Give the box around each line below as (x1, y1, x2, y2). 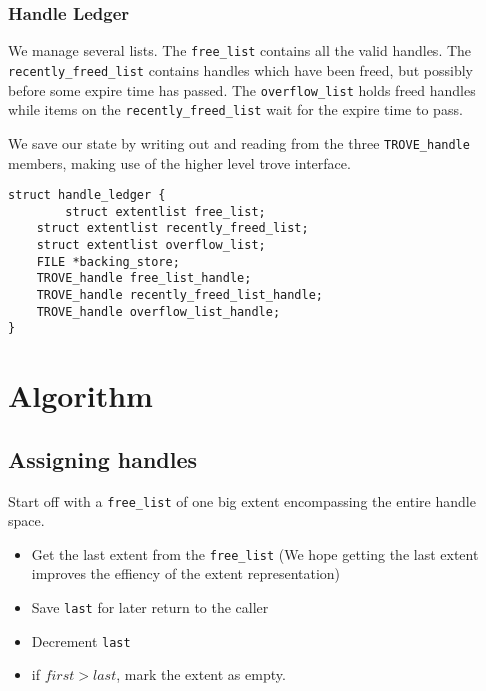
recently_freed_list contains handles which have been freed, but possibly (8, 59, 474, 80)
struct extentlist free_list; (65, 204, 266, 219)
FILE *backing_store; (36, 254, 180, 269)
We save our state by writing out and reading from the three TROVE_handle (8, 132, 470, 153)
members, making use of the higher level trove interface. (8, 152, 351, 173)
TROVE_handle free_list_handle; (36, 271, 252, 286)
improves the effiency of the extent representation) (31, 563, 341, 584)
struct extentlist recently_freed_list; (36, 221, 309, 236)
